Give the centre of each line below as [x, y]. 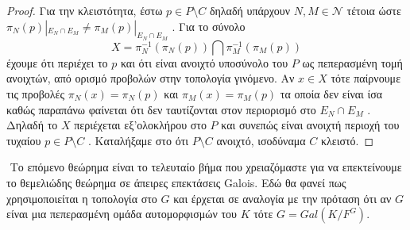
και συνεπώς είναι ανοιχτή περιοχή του [310, 125]
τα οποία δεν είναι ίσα [331, 93]
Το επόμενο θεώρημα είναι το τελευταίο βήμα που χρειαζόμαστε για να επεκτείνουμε [206, 167]
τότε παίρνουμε [366, 78]
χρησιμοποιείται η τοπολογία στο [82, 198]
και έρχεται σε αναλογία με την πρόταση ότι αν [282, 198]
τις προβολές [35, 93]
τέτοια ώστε [374, 10]
